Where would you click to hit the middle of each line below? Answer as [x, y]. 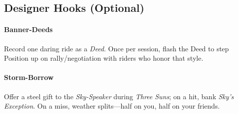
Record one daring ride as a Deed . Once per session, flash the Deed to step [117, 48]
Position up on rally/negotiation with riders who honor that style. [104, 58]
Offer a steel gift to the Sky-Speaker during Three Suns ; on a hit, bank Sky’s [119, 96]
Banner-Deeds [28, 29]
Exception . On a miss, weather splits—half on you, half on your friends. [112, 106]
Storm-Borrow [29, 77]
